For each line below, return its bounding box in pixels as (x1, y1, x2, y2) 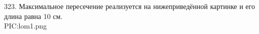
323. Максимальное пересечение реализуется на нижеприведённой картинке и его (4, 1, 255, 11)
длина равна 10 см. (4, 10, 63, 21)
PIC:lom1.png (4, 20, 47, 31)
